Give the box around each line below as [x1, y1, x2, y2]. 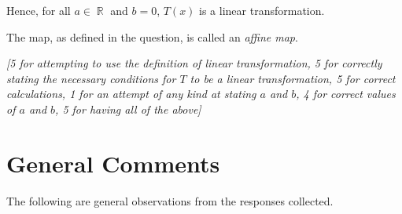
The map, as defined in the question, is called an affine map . [6, 28, 298, 45]
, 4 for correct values [296, 85, 396, 102]
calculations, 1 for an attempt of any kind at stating [6, 85, 256, 102]
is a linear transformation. [199, 2, 325, 18]
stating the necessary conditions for [6, 70, 176, 86]
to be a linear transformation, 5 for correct [190, 70, 396, 86]
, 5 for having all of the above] [55, 100, 201, 117]
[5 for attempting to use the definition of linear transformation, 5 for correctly [6, 55, 382, 71]
